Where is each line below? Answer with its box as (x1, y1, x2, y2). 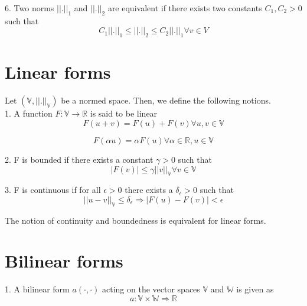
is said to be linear (90, 107, 158, 120)
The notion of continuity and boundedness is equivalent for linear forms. (5, 214, 266, 226)
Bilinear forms (5, 249, 123, 273)
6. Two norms (5, 2, 54, 14)
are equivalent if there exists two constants (107, 2, 262, 14)
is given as (236, 283, 274, 295)
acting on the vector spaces (102, 283, 200, 295)
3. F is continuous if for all (5, 183, 101, 196)
